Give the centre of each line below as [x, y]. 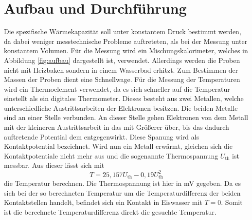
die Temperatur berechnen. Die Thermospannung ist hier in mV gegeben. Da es [122, 183]
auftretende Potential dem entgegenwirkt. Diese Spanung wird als [102, 136]
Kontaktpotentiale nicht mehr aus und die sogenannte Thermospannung [111, 155]
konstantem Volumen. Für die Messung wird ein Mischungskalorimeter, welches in [126, 50]
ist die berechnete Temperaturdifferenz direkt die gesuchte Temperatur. [110, 211]
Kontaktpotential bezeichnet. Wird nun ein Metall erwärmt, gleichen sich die [118, 146]
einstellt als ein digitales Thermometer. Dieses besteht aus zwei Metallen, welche [124, 98]
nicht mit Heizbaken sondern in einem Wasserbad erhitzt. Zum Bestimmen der [121, 70]
